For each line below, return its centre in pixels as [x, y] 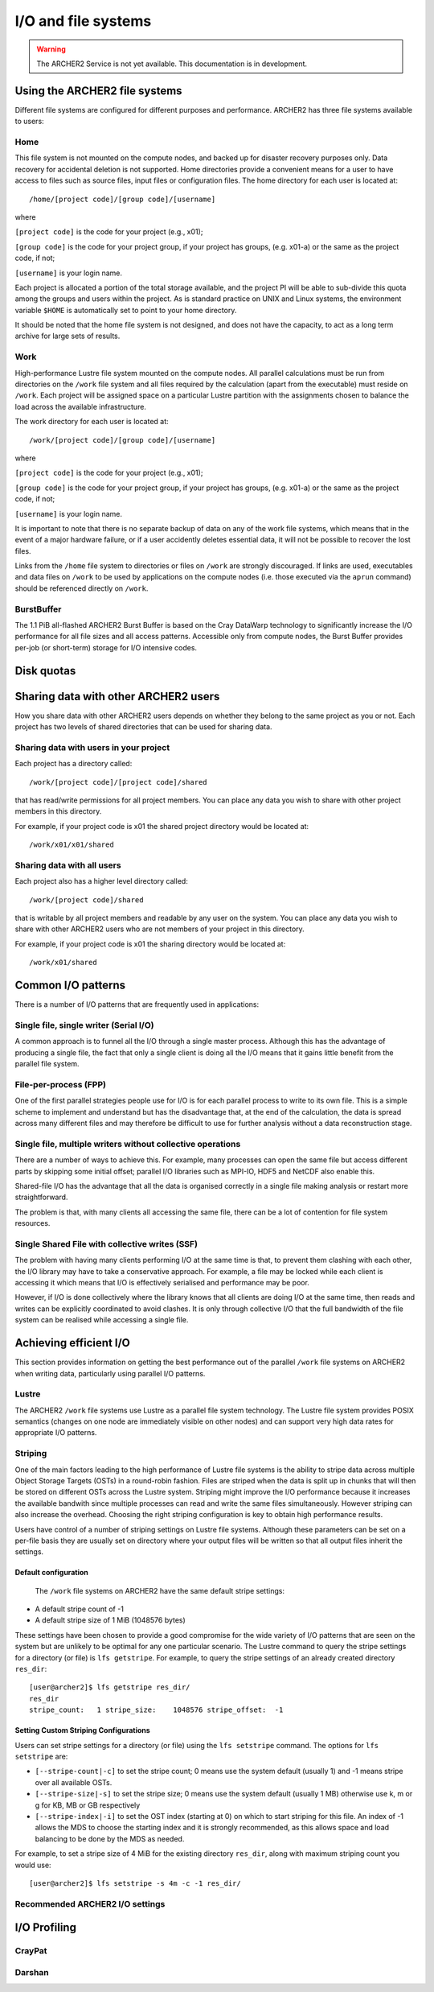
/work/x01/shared [63, 963]
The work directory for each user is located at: [92, 422]
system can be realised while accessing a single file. [102, 1320]
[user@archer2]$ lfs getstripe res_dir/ [110, 1687]
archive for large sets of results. [68, 336]
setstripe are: [41, 1756]
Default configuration [51, 1573]
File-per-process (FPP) [60, 1084]
